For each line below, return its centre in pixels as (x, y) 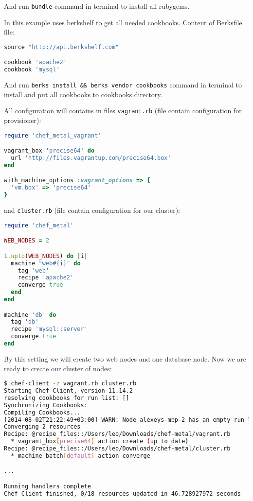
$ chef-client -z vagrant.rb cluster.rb (70, 384)
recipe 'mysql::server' (49, 329)
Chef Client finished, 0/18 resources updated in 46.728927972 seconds (122, 493)
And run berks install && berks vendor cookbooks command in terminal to (123, 85)
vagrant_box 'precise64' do (49, 151)
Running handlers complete (47, 486)
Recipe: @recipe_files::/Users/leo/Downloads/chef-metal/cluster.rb (117, 449)
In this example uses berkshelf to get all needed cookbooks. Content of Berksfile (123, 22)
